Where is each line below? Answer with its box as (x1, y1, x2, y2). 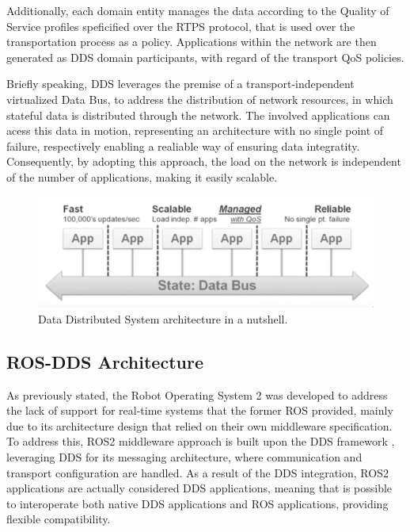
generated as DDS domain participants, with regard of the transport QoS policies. (6, 48, 404, 65)
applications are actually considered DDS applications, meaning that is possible (6, 480, 393, 496)
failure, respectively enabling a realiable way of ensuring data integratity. (6, 137, 360, 154)
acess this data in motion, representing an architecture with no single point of (6, 122, 384, 139)
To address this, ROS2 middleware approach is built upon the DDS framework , (6, 433, 395, 450)
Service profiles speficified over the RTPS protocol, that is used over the (6, 17, 355, 34)
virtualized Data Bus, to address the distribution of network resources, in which (6, 90, 393, 107)
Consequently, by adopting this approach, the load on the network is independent (6, 153, 401, 170)
